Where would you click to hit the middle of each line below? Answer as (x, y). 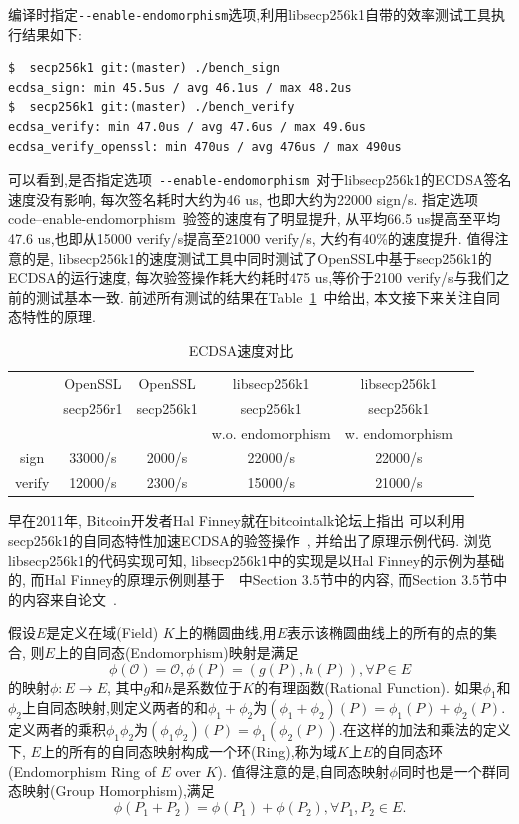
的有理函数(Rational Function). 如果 (368, 686)
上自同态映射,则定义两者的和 (115, 707)
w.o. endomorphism (271, 432)
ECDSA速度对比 (241, 350)
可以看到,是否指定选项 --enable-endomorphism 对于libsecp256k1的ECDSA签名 (260, 179)
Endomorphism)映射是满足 (214, 651)
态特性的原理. (52, 316)
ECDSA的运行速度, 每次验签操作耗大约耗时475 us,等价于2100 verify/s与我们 (252, 277)
